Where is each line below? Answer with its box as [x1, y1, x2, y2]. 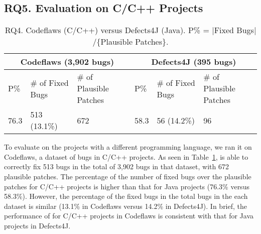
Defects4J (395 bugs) [151, 56, 236, 68]
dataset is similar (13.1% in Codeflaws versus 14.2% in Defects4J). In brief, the [4, 200, 247, 211]
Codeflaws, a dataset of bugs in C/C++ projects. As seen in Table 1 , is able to [4, 151, 248, 162]
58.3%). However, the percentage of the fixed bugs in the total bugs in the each [4, 191, 248, 201]
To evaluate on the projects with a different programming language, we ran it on [4, 142, 252, 152]
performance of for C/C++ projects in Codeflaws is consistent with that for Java [4, 210, 253, 221]
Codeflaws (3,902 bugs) [20, 56, 114, 68]
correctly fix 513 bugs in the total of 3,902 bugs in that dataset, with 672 [4, 161, 229, 172]
